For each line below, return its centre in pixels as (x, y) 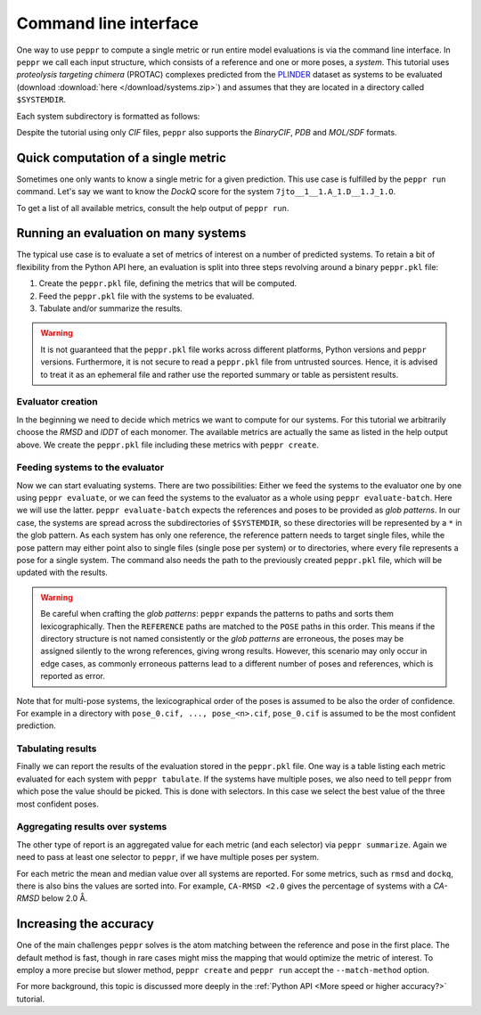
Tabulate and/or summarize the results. (110, 308)
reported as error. (73, 676)
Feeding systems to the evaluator (90, 468)
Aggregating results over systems (92, 827)
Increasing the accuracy (86, 924)
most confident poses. (58, 804)
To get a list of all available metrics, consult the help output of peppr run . (153, 208)
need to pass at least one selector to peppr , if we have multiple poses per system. (168, 857)
